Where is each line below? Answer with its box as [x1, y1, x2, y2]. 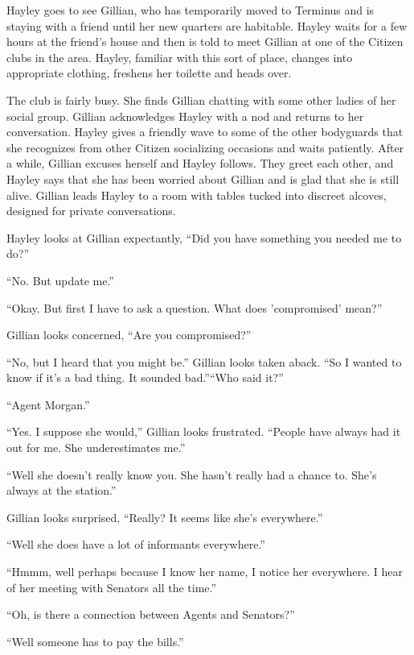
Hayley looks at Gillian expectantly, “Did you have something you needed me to [6, 229, 402, 246]
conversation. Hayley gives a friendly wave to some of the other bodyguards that [6, 123, 404, 140]
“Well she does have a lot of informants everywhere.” [6, 536, 265, 553]
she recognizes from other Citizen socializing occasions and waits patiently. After [6, 139, 404, 155]
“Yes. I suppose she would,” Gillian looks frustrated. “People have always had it [6, 423, 401, 440]
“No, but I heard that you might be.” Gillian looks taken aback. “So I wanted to [6, 353, 402, 370]
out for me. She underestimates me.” [6, 439, 186, 456]
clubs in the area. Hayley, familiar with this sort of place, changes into [6, 48, 353, 65]
